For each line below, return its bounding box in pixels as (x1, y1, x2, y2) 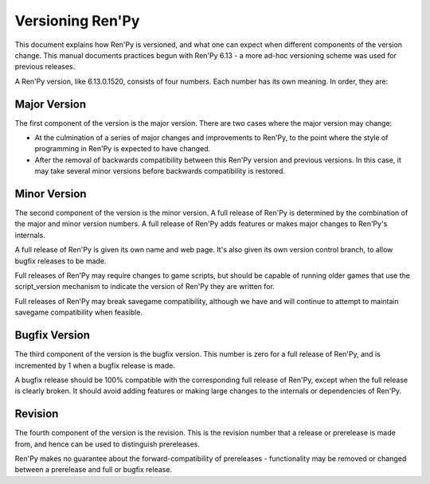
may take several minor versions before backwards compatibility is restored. (34, 166, 286, 176)
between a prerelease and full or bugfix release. (14, 465, 173, 474)
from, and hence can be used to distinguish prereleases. (14, 439, 201, 449)
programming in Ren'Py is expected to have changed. (34, 144, 211, 154)
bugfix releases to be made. (14, 256, 107, 266)
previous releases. (14, 62, 76, 72)
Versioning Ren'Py (14, 12, 140, 29)
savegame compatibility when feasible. (14, 307, 143, 318)
